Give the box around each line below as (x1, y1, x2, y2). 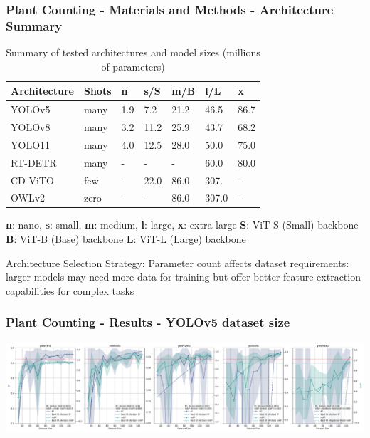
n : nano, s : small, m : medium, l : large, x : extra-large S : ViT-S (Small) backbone (6, 217, 359, 232)
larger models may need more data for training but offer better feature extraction (6, 269, 361, 284)
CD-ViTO (11, 172, 54, 187)
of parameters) (101, 58, 165, 73)
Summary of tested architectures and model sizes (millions (6, 45, 260, 60)
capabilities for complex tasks (6, 283, 134, 298)
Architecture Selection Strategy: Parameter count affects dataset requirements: (6, 255, 349, 270)
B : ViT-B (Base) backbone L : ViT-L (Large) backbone (6, 231, 246, 246)
